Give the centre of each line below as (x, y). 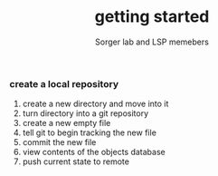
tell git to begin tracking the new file (89, 132)
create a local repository (64, 83)
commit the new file (59, 142)
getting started (152, 17)
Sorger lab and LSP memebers (152, 42)
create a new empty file (66, 123)
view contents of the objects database (94, 152)
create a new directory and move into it (95, 104)
